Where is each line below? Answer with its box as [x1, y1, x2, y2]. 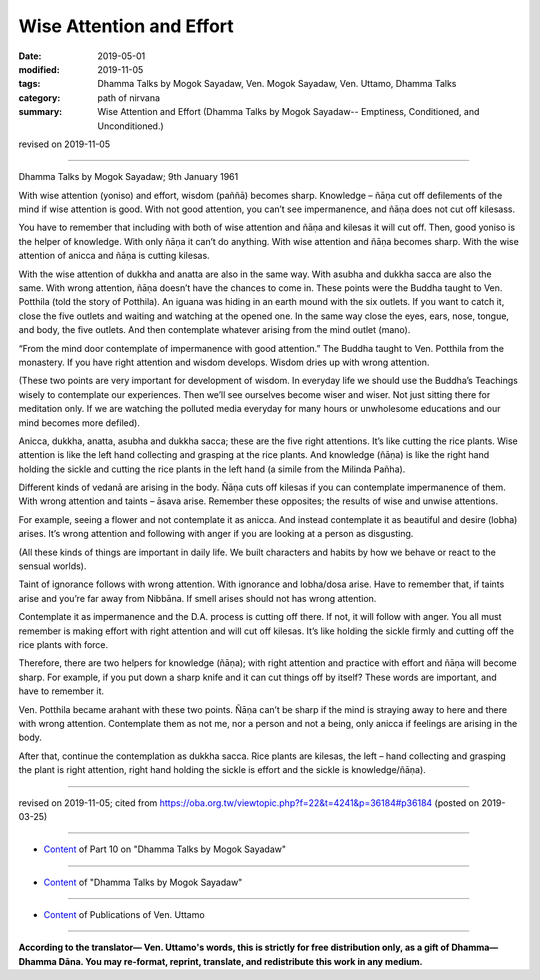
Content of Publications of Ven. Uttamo [43, 909, 205, 921]
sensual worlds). [18, 560, 87, 572]
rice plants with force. [18, 639, 109, 650]
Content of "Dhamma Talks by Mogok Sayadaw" [43, 876, 243, 888]
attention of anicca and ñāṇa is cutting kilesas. [18, 250, 210, 262]
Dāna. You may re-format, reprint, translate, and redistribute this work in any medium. [58, 955, 424, 967]
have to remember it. [18, 685, 105, 697]
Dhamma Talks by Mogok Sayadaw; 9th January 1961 [18, 171, 239, 183]
